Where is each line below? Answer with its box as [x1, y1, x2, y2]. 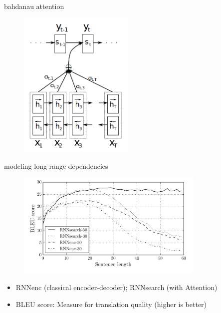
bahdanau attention [4, 1, 64, 11]
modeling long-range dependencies [4, 160, 108, 171]
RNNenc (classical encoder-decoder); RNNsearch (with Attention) [15, 282, 218, 292]
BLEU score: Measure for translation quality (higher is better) [15, 299, 207, 309]
